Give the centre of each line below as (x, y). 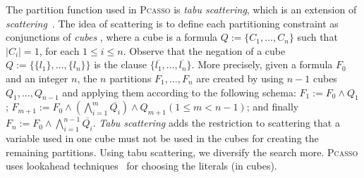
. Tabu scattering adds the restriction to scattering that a (216, 123)
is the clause (121, 64)
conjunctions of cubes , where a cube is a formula (112, 37)
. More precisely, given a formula (262, 64)
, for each (59, 50)
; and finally (273, 107)
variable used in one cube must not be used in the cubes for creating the (162, 138)
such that (317, 37)
